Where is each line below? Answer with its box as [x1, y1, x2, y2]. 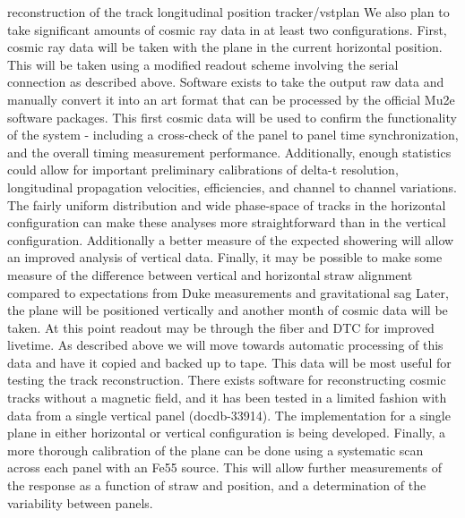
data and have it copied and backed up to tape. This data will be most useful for [7, 352, 452, 371]
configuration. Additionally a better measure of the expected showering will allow [7, 230, 454, 249]
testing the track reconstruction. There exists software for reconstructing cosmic [7, 370, 446, 389]
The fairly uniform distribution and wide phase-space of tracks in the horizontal [7, 195, 446, 214]
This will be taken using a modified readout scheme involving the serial [7, 55, 399, 73]
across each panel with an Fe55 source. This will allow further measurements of [7, 458, 442, 477]
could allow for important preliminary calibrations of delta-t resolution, [7, 160, 399, 179]
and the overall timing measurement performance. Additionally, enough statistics [7, 142, 452, 161]
